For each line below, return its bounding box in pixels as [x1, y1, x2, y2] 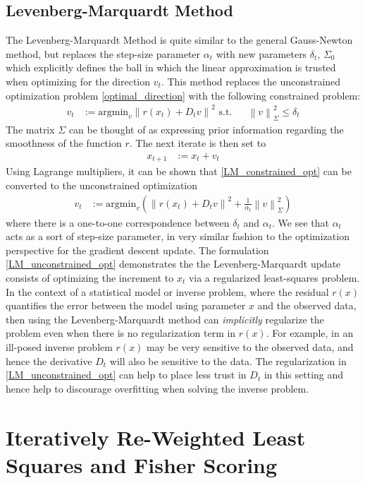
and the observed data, [257, 298, 357, 313]
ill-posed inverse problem [6, 339, 113, 354]
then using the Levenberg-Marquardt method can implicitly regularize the [6, 311, 324, 326]
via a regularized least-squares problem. [188, 270, 360, 285]
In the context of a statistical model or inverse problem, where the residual [6, 284, 329, 299]
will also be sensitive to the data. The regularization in [109, 353, 347, 368]
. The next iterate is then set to [129, 136, 266, 150]
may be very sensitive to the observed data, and [147, 339, 354, 354]
